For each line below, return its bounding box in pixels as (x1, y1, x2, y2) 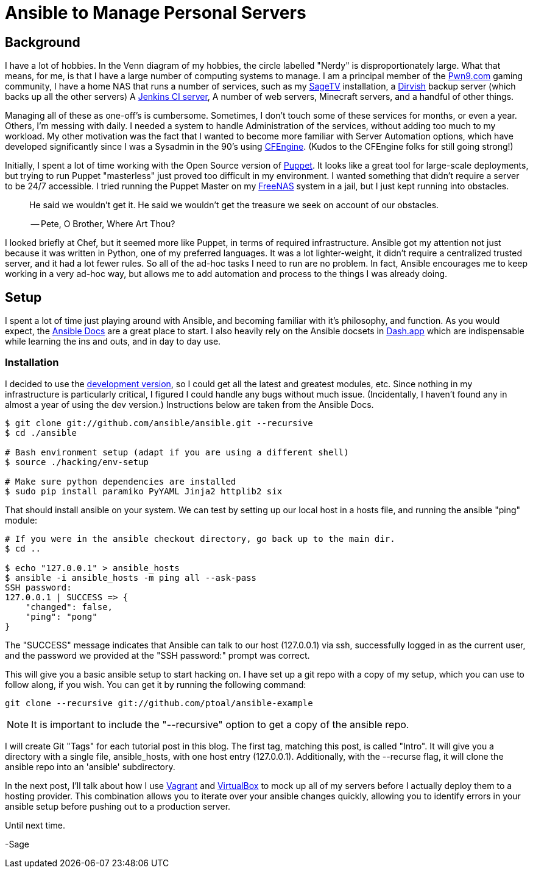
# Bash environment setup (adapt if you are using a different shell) (5, 447, 349, 457)
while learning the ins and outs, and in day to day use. (5, 336, 221, 347)
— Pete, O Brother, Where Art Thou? (30, 219, 175, 230)
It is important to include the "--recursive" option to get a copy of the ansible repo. (31, 718, 409, 731)
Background (5, 34, 80, 50)
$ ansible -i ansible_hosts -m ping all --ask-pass (5, 572, 257, 583)
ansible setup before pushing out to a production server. (5, 801, 231, 812)
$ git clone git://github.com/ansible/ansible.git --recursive (5, 418, 313, 428)
